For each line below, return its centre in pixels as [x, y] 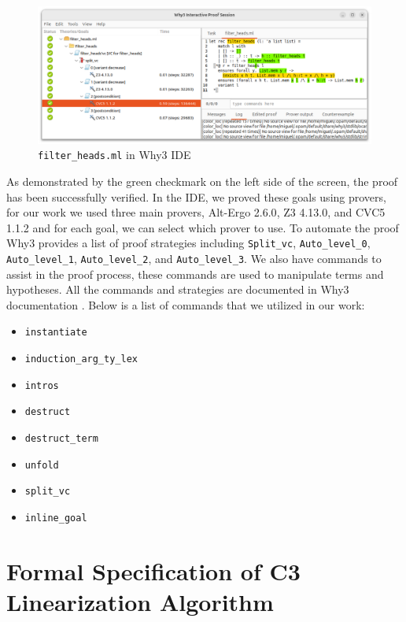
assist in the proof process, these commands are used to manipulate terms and [195, 274]
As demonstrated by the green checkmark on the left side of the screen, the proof [202, 181]
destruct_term [61, 439]
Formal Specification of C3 [153, 570]
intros [42, 385]
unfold [42, 465]
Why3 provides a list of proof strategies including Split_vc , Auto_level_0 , [188, 243]
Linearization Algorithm [140, 602]
